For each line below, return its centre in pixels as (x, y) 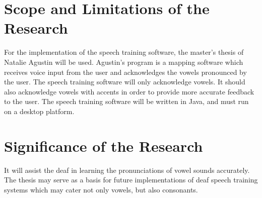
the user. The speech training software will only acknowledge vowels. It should (125, 82)
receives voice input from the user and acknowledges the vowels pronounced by (125, 72)
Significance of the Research (104, 145)
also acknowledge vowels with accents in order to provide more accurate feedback (129, 91)
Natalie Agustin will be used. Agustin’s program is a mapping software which (124, 62)
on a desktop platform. (39, 111)
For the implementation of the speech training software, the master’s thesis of (124, 52)
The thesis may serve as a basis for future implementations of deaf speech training (131, 180)
